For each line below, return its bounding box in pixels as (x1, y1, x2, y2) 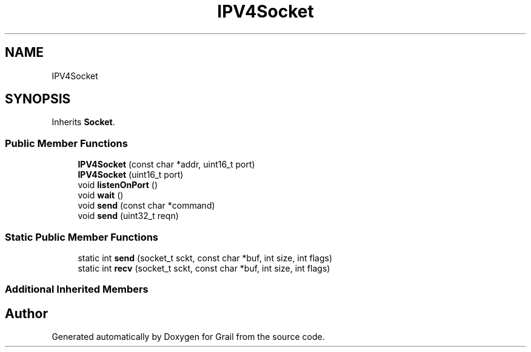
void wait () (78, 190, 124, 201)
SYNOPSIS (5, 91, 71, 107)
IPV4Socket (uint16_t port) (78, 169, 184, 180)
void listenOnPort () (78, 180, 158, 191)
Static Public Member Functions (5, 230, 159, 243)
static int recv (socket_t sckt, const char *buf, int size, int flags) (78, 262, 330, 273)
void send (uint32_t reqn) (78, 210, 179, 221)
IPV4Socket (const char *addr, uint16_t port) (78, 159, 255, 170)
